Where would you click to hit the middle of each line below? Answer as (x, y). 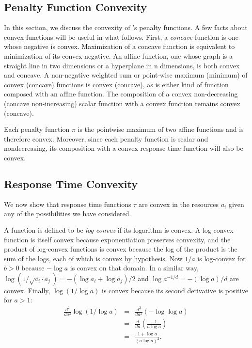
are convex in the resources (179, 204)
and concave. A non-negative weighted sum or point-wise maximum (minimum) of (126, 75)
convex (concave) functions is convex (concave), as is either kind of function (116, 84)
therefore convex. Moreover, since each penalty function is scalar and (106, 138)
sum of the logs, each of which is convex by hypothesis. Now (93, 258)
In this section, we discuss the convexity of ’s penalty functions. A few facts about (126, 27)
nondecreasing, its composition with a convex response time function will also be (124, 148)
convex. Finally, (27, 290)
